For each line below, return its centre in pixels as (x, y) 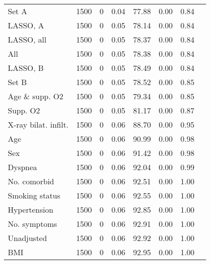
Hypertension (31, 209)
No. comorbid (31, 181)
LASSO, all (27, 39)
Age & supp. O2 (36, 96)
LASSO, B (26, 68)
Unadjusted (28, 238)
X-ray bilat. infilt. (38, 124)
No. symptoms (32, 224)
